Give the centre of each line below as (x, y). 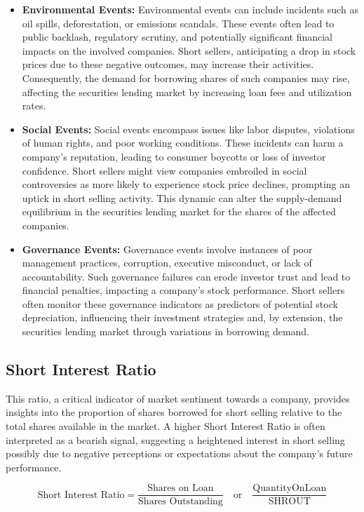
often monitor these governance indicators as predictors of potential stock (180, 303)
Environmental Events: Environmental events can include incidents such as (190, 9)
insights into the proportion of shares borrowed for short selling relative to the (174, 412)
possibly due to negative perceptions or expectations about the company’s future (179, 453)
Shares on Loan (181, 489)
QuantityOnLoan (290, 489)
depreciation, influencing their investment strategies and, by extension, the (182, 317)
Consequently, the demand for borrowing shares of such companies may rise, (186, 78)
